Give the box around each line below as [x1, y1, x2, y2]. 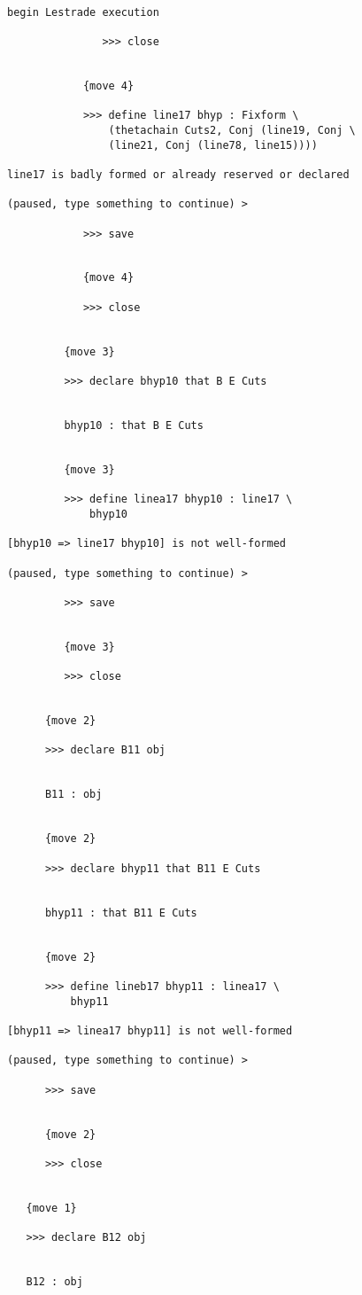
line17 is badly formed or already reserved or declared [7, 168, 350, 181]
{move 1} [26, 1201, 77, 1214]
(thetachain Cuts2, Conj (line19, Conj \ [108, 123, 356, 137]
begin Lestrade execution [7, 5, 159, 19]
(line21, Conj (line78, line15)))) [108, 138, 318, 152]
